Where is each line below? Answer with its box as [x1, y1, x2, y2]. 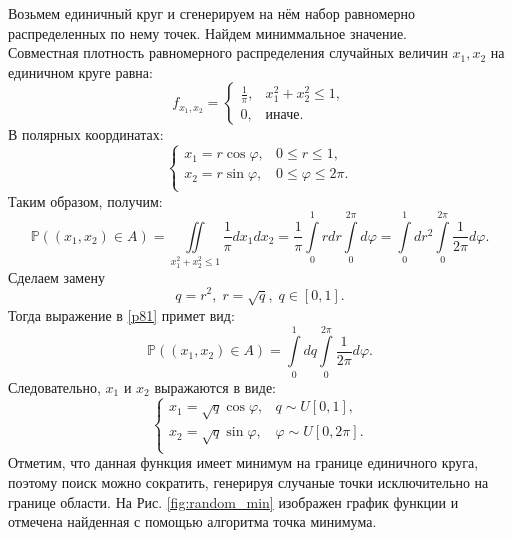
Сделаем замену [8, 266, 105, 287]
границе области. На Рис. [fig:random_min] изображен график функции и [8, 491, 459, 512]
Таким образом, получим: [8, 190, 163, 211]
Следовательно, [8, 376, 101, 397]
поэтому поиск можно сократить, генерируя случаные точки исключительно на [8, 471, 489, 492]
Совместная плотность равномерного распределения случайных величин [8, 42, 448, 63]
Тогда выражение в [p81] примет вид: [8, 304, 235, 325]
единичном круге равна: [8, 61, 153, 82]
